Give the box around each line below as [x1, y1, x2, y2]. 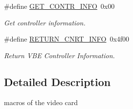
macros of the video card [4, 97, 78, 107]
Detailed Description [4, 74, 111, 89]
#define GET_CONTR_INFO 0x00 [4, 1, 115, 11]
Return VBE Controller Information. [4, 50, 115, 60]
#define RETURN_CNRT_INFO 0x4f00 [4, 34, 130, 44]
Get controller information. [4, 17, 86, 27]
